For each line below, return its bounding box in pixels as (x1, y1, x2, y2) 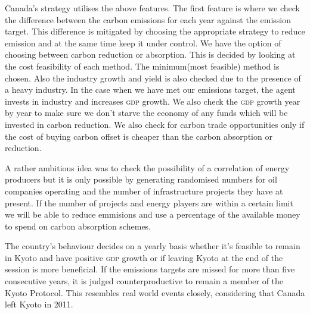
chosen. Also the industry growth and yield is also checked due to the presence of (5, 71, 301, 84)
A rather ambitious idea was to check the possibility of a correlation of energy (5, 161, 290, 174)
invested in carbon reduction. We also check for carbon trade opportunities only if (5, 118, 305, 130)
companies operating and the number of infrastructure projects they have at (5, 184, 283, 197)
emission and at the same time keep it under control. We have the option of (5, 36, 281, 49)
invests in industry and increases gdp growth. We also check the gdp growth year (5, 95, 300, 107)
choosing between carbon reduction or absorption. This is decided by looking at (5, 48, 296, 61)
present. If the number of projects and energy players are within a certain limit (5, 196, 293, 209)
